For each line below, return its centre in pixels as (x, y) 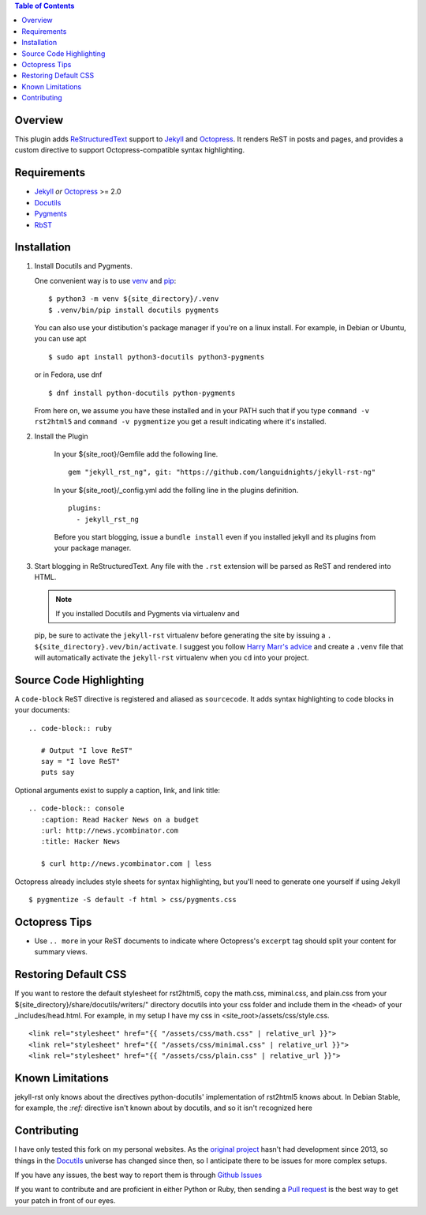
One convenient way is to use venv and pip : (105, 280)
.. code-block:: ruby (70, 728)
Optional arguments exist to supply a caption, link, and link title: (118, 790)
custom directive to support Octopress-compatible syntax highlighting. (129, 150)
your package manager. (93, 548)
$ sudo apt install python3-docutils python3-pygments (157, 357)
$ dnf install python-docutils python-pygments (142, 393)
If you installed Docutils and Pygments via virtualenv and (148, 613)
